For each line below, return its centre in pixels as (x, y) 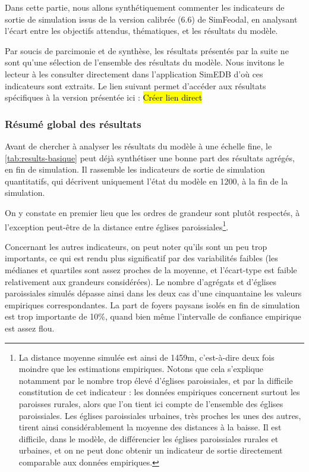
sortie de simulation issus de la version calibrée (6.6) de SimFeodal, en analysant (151, 19)
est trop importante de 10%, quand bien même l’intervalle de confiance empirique (153, 316)
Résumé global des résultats (73, 124)
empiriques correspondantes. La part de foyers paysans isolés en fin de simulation (152, 304)
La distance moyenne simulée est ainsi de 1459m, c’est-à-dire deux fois (146, 357)
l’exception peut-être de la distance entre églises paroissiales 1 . (117, 226)
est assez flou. (30, 328)
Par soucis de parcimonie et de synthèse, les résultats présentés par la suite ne (147, 50)
